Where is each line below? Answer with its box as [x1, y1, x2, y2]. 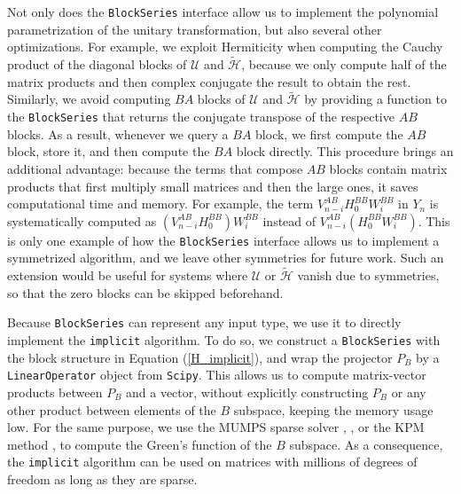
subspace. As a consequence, [289, 435, 443, 453]
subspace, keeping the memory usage [233, 400, 434, 419]
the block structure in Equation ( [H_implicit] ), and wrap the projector [7, 348, 393, 366]
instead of [262, 211, 316, 230]
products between [7, 382, 103, 401]
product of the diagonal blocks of [7, 55, 187, 74]
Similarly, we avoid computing [7, 90, 171, 108]
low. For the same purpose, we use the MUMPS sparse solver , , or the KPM [7, 418, 425, 436]
